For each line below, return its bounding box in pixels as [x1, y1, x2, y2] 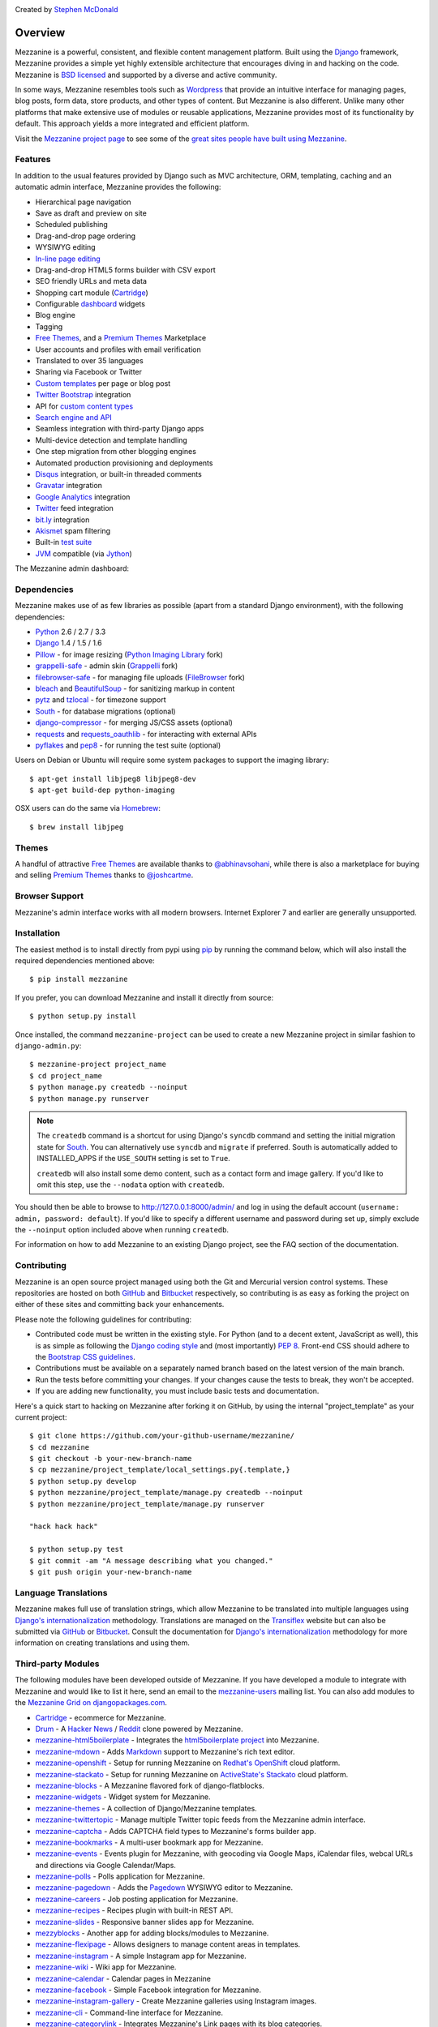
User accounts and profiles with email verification [35, 345, 202, 354]
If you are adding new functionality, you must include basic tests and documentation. [35, 1386, 320, 1396]
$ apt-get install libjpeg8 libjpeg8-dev [29, 774, 196, 783]
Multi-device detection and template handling [35, 435, 188, 445]
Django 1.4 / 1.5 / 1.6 [35, 638, 103, 648]
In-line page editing [35, 254, 101, 264]
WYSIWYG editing [35, 242, 97, 252]
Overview [15, 25, 66, 40]
